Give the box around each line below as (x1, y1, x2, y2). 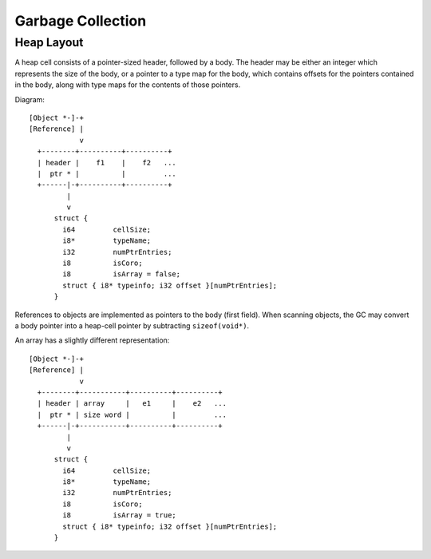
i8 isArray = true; (62, 511, 177, 520)
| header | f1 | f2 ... (37, 158, 177, 167)
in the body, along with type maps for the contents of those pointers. (14, 80, 241, 89)
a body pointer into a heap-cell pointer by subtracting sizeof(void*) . (14, 320, 250, 331)
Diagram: (14, 94, 45, 104)
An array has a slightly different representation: (14, 335, 170, 345)
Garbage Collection (14, 12, 147, 30)
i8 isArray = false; (62, 270, 181, 279)
